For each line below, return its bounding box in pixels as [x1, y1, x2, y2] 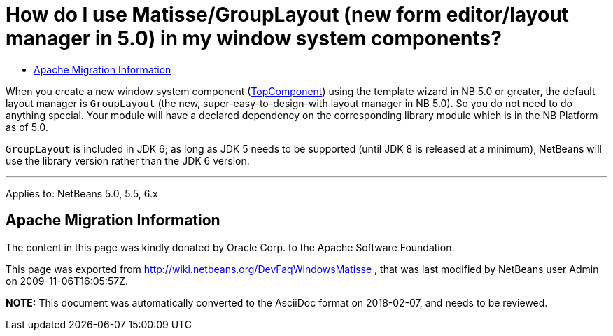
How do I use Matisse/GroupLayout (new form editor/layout [6, 3, 569, 27]
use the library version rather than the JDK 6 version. [6, 154, 250, 167]
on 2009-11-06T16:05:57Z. [6, 274, 128, 287]
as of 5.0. [6, 120, 48, 133]
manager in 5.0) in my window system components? [6, 27, 502, 50]
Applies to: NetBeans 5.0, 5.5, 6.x [6, 187, 158, 199]
